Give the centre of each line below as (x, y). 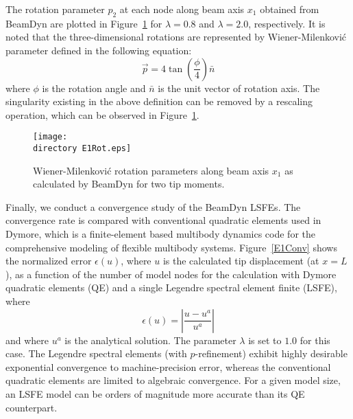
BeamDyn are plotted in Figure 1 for (84, 23)
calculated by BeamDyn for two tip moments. (129, 184)
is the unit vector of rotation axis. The (239, 88)
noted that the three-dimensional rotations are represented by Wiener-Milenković (176, 37)
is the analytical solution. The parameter (150, 340)
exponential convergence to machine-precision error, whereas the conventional (168, 366)
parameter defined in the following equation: (99, 50)
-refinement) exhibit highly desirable (271, 353)
